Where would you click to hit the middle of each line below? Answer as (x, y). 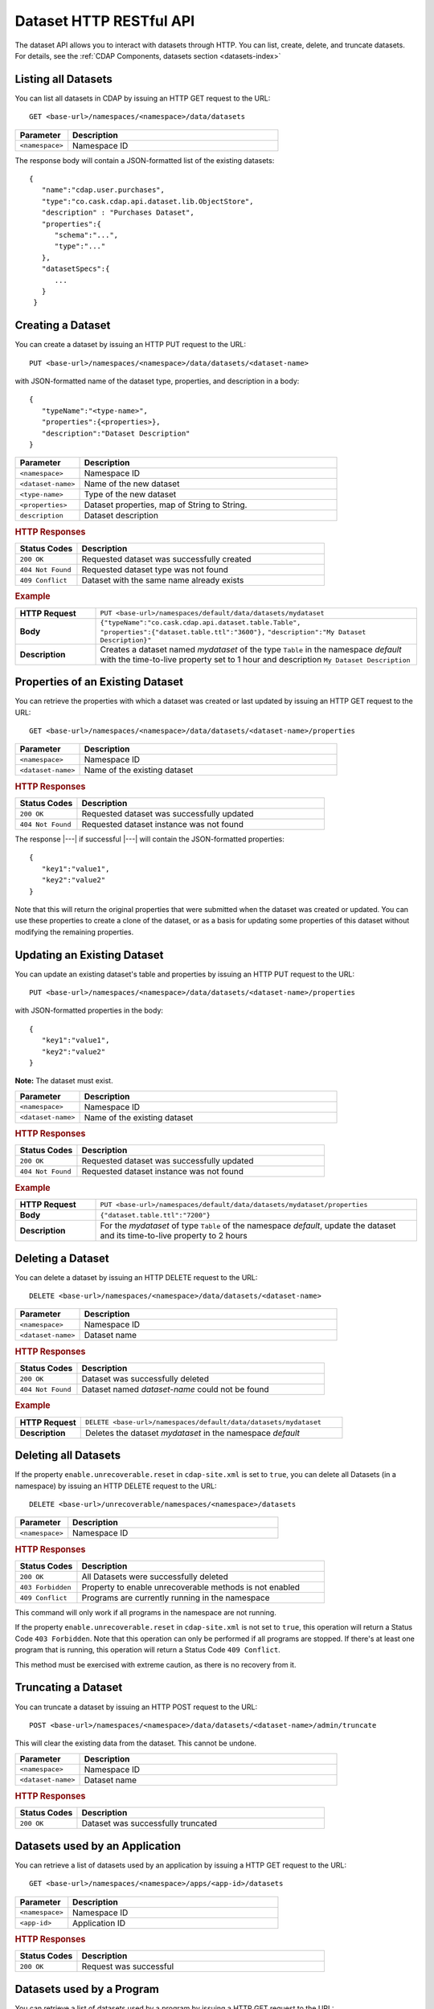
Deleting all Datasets (68, 1456)
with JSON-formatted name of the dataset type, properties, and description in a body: (157, 381)
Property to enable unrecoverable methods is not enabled (191, 1587)
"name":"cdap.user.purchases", (103, 190)
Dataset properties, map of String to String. (166, 505)
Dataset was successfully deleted (145, 1379)
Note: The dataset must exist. (64, 1081)
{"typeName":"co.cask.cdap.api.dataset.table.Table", (201, 622)
